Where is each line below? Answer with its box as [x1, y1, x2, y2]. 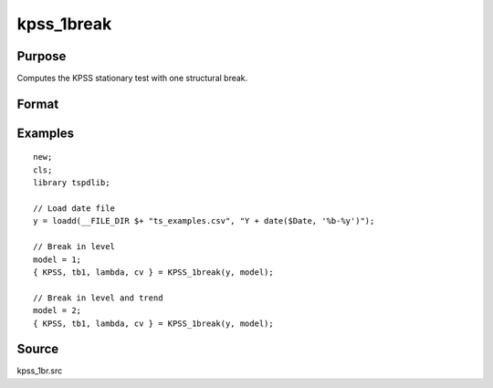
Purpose [16, 48, 67, 64]
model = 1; [33, 254, 82, 265]
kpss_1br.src [16, 365, 63, 376]
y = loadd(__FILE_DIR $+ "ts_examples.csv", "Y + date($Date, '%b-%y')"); [33, 215, 375, 226]
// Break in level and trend [33, 292, 163, 303]
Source [16, 341, 59, 357]
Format [16, 96, 59, 111]
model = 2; [33, 306, 82, 316]
